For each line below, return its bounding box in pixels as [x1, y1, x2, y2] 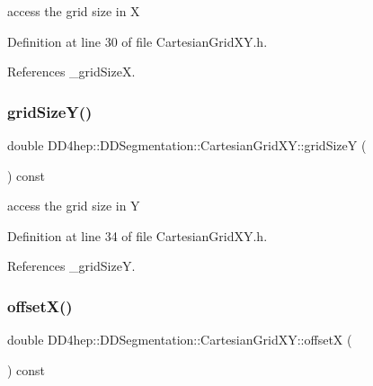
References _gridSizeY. [7, 256, 136, 275]
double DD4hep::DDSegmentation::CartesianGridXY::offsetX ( [7, 330, 352, 349]
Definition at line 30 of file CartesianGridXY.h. [7, 31, 268, 50]
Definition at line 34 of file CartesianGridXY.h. [7, 226, 268, 245]
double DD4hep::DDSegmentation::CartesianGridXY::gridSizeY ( [7, 136, 367, 154]
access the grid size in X [7, 2, 140, 20]
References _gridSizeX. [7, 62, 136, 81]
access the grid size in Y [7, 196, 140, 215]
